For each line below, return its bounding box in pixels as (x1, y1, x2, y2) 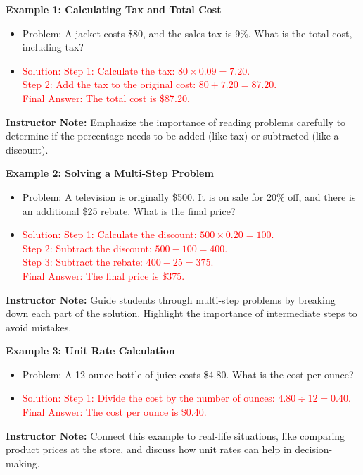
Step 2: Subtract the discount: (22, 240, 152, 255)
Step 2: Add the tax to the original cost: (22, 77, 196, 92)
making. (6, 455, 40, 470)
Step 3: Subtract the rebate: (22, 254, 144, 269)
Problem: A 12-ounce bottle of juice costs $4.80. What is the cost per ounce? (22, 366, 354, 381)
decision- (295, 442, 333, 457)
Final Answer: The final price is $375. (22, 268, 185, 283)
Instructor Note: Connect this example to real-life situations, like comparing (6, 428, 345, 443)
